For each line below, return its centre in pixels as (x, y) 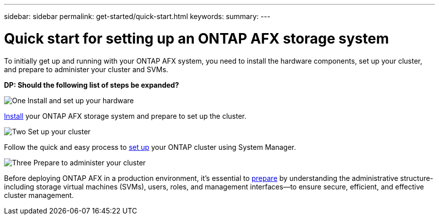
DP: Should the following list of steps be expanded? (92, 85)
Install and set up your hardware (81, 100)
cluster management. (39, 195)
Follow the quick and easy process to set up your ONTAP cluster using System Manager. (150, 147)
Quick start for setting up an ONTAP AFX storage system (196, 38)
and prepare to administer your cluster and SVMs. (86, 69)
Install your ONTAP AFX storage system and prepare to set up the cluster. (125, 116)
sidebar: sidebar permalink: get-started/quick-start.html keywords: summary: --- (137, 16)
